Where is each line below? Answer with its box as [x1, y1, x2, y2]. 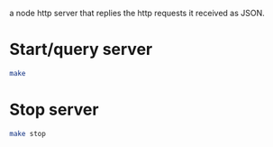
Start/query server [9, 40, 153, 60]
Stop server [9, 99, 99, 120]
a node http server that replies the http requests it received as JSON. [9, 8, 266, 18]
